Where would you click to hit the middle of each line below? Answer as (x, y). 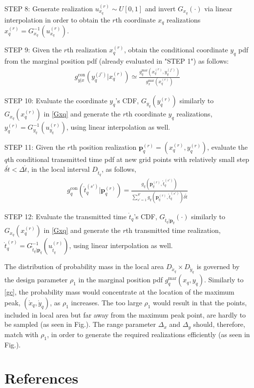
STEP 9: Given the (33, 50)
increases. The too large (106, 302)
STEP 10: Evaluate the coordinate (56, 101)
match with (21, 334)
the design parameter (36, 280)
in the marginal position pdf (120, 280)
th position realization (104, 147)
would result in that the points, (200, 302)
